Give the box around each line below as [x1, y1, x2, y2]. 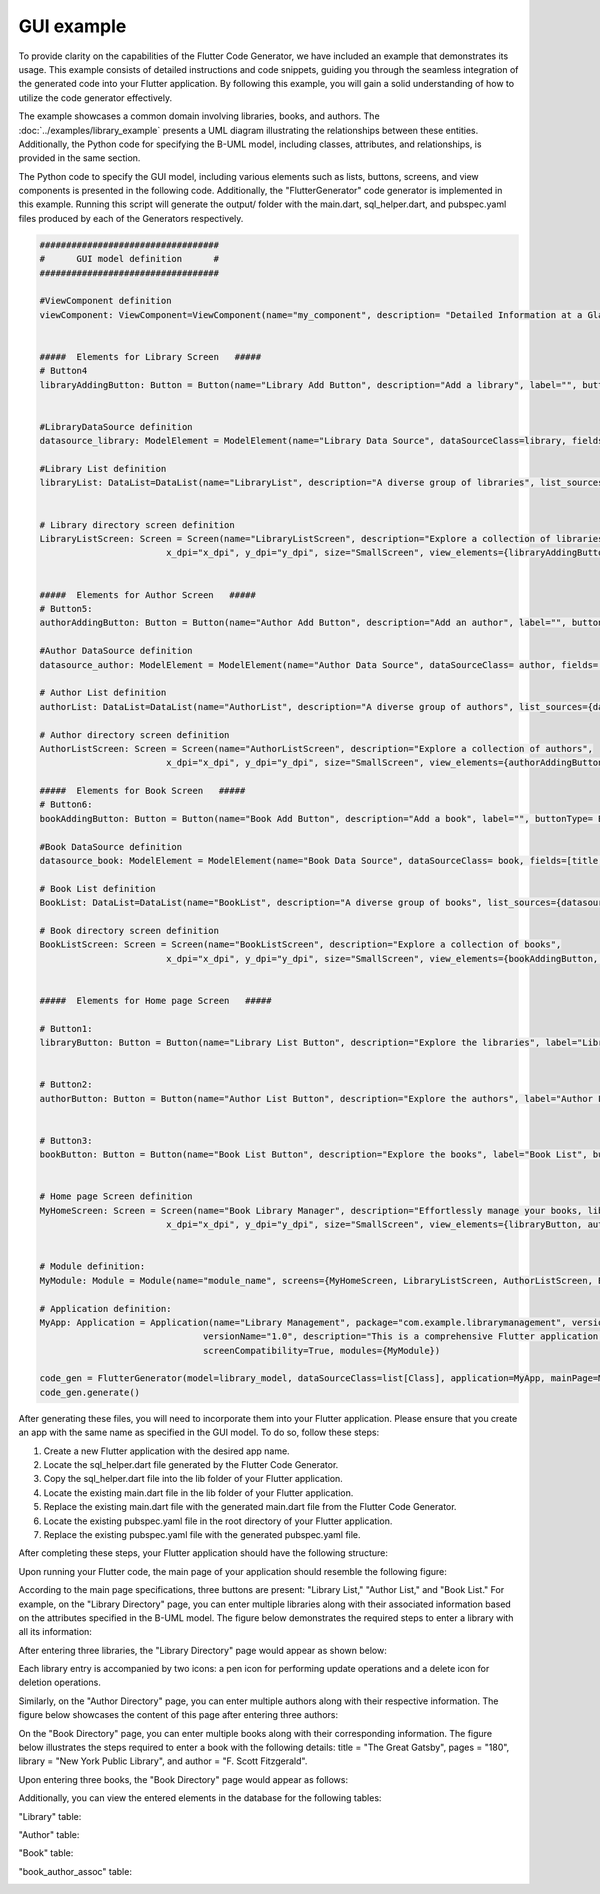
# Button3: [39, 1135, 93, 1146]
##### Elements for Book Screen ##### [39, 785, 246, 797]
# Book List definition [39, 883, 157, 894]
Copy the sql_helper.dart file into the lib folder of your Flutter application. [43, 1473, 344, 1485]
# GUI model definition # [39, 253, 220, 265]
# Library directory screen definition [39, 519, 235, 530]
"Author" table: [18, 1829, 80, 1840]
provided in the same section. [18, 152, 141, 164]
